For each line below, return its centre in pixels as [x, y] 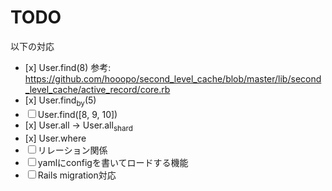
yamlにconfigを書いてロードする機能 [113, 162]
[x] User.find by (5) [60, 101]
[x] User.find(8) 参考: [68, 67]
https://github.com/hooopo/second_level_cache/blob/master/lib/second [173, 78]
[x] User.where [55, 138]
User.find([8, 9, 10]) [77, 114]
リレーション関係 [72, 150]
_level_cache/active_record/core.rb [97, 89]
